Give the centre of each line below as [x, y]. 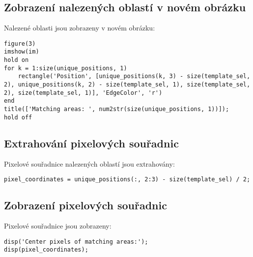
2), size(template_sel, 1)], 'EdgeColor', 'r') [83, 93]
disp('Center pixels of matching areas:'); [76, 242]
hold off [18, 117]
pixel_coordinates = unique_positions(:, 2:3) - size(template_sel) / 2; [127, 180]
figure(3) [20, 43]
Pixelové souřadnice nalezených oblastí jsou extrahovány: [89, 163]
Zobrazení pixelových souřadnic [85, 205]
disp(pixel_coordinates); [46, 250]
